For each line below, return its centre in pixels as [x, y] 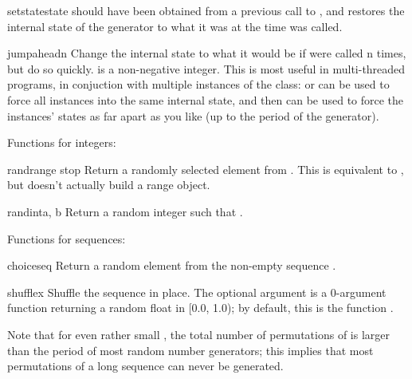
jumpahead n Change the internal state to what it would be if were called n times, [207, 53]
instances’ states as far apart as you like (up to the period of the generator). [193, 115]
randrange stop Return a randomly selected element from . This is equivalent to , [206, 169]
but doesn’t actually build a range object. [109, 185]
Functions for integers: [62, 142]
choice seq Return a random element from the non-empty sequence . [172, 265]
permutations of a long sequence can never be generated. [145, 366]
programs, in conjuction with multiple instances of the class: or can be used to [198, 84]
